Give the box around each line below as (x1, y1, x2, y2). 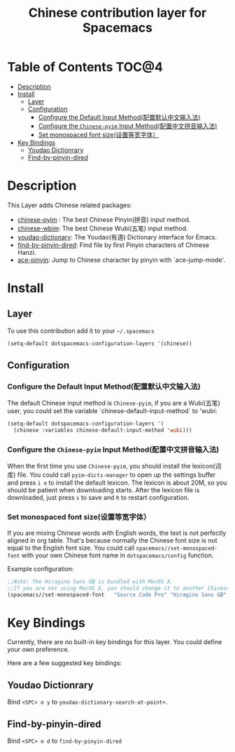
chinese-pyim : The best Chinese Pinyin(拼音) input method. (17, 215, 191, 223)
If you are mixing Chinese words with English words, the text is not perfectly (7, 529, 227, 537)
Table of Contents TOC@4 (7, 60, 163, 75)
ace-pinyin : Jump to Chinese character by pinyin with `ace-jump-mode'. (17, 256, 225, 264)
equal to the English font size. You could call (7, 543, 135, 552)
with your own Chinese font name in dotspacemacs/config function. (21, 551, 214, 559)
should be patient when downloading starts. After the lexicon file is (7, 486, 200, 494)
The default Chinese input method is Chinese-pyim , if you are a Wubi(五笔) (7, 399, 220, 408)
